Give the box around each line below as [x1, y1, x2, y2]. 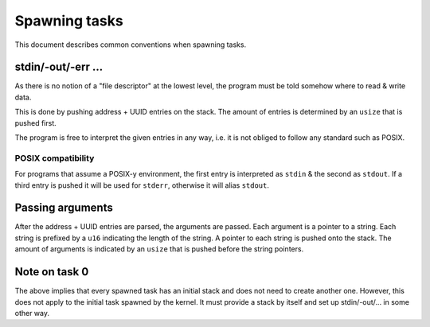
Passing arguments [14, 201, 113, 215]
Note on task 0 [14, 265, 89, 278]
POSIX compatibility [14, 152, 95, 163]
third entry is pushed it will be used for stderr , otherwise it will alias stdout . [14, 180, 270, 190]
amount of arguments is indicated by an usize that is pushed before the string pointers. [14, 244, 304, 254]
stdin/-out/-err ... [14, 60, 104, 74]
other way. [14, 308, 50, 317]
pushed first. [14, 118, 57, 127]
